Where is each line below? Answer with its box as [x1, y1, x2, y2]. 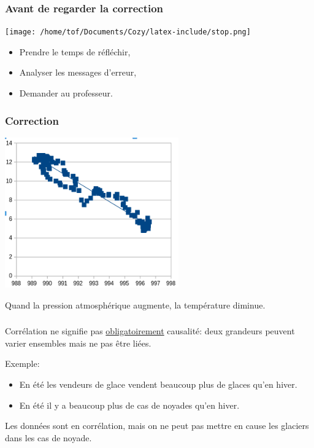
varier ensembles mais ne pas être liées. [5, 336, 151, 349]
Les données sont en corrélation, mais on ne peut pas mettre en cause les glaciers [5, 419, 309, 432]
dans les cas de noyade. [5, 431, 92, 444]
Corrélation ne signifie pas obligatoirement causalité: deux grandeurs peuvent [5, 324, 295, 337]
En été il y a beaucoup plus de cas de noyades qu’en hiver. [19, 398, 240, 411]
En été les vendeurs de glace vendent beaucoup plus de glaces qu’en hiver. [19, 378, 297, 391]
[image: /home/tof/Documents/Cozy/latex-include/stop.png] [5, 28, 251, 37]
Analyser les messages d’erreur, [19, 66, 137, 79]
